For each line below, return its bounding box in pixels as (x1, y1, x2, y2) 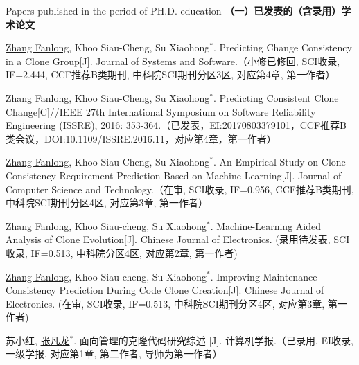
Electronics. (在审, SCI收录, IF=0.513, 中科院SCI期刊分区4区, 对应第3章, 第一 (6, 296, 347, 310)
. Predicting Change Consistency (213, 40, 352, 55)
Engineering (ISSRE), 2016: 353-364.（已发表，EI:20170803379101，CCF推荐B (6, 118, 347, 132)
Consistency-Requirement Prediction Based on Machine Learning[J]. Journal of (6, 168, 342, 182)
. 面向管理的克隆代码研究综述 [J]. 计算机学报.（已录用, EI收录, (73, 332, 353, 347)
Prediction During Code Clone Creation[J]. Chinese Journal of (59, 283, 324, 297)
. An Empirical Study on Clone (213, 154, 346, 169)
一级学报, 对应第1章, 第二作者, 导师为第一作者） (6, 346, 222, 361)
